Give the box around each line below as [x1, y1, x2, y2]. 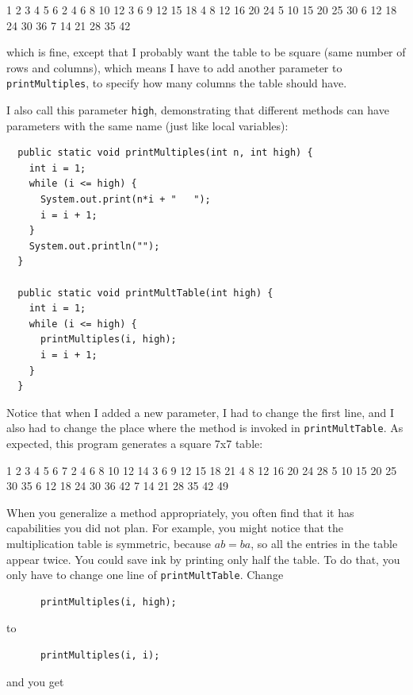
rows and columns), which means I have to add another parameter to [6, 59, 342, 75]
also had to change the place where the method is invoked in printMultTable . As [6, 419, 403, 436]
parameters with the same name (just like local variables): [6, 117, 289, 133]
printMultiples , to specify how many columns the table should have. [6, 75, 347, 91]
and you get [6, 673, 64, 689]
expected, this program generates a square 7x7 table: [6, 435, 263, 452]
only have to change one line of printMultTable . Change [6, 566, 284, 583]
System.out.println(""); [29, 240, 160, 252]
